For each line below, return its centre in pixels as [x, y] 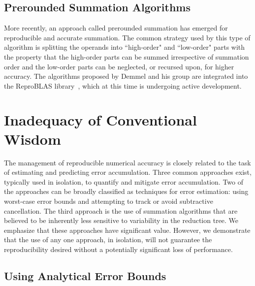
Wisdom [32, 139]
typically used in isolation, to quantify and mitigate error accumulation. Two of [124, 181]
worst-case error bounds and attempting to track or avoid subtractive [109, 201]
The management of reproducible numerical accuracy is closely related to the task [127, 162]
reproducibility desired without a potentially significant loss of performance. [118, 249]
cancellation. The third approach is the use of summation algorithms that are [121, 210]
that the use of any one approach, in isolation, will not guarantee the [108, 239]
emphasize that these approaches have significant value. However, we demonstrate [127, 230]
